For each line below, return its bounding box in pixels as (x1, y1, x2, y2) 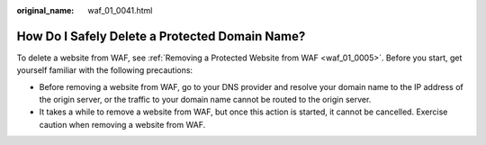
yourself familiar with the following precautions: (16, 65, 193, 76)
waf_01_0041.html (87, 5, 153, 15)
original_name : (16, 5, 75, 15)
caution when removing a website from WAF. (39, 119, 206, 130)
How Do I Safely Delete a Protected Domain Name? (16, 28, 306, 44)
